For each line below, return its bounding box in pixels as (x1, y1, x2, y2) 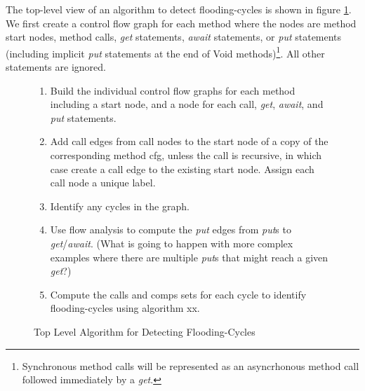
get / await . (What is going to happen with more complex (50, 235, 293, 250)
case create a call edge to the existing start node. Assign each (50, 161, 314, 176)
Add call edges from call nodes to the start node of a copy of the (50, 134, 328, 149)
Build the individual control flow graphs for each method (50, 83, 296, 97)
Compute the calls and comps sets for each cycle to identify (50, 287, 307, 301)
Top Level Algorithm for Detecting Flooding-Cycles (34, 324, 255, 338)
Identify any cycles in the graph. (50, 198, 190, 213)
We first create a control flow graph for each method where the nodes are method (6, 15, 357, 30)
